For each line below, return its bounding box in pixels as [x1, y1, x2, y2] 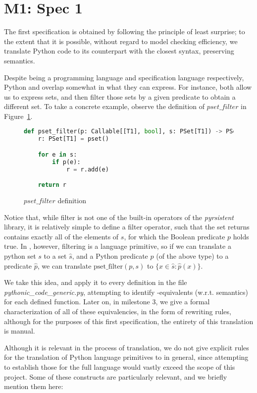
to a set [44, 251, 67, 261]
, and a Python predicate [72, 251, 148, 261]
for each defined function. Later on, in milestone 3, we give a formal [4, 296, 210, 307]
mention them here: [4, 381, 63, 392]
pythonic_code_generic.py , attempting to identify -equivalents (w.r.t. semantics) [4, 286, 248, 297]
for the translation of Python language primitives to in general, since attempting [4, 352, 249, 362]
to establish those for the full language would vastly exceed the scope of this [4, 361, 235, 372]
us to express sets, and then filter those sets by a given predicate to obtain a [4, 91, 236, 102]
